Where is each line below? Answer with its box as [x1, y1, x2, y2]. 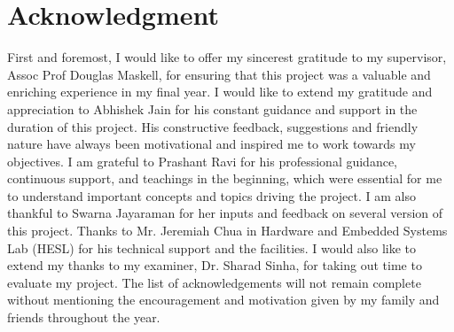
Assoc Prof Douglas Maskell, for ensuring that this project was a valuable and [7, 65, 431, 83]
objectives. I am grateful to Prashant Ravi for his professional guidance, [7, 151, 398, 170]
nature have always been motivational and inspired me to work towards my [7, 135, 416, 153]
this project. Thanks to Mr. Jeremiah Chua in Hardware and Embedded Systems [7, 221, 448, 240]
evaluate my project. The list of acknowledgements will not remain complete [7, 273, 421, 291]
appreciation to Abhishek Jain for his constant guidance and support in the [7, 99, 418, 118]
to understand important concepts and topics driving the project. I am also [7, 186, 416, 205]
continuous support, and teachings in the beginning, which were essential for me [7, 169, 442, 188]
